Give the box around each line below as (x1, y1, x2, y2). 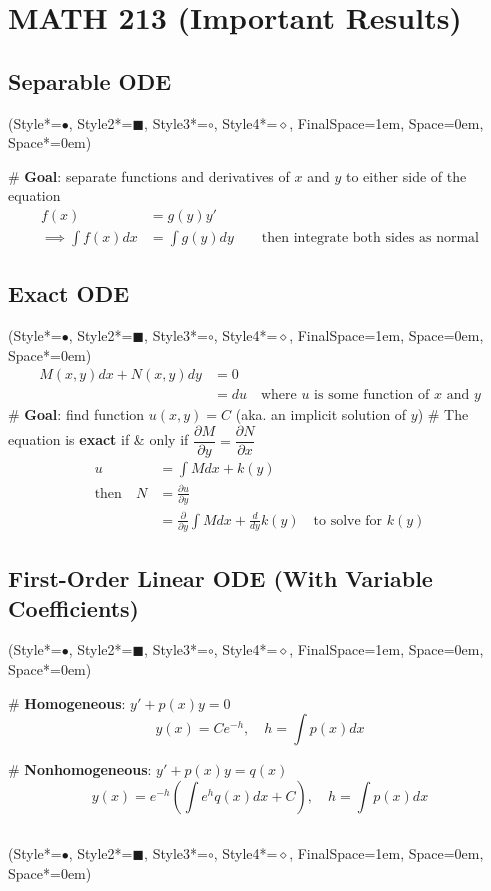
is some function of (314, 388, 430, 403)
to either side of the (345, 165, 467, 186)
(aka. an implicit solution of (235, 404, 407, 425)
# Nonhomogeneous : (8, 759, 152, 780)
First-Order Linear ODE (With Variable (8, 563, 433, 594)
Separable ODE (8, 65, 172, 96)
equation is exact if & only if (8, 429, 189, 450)
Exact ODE (8, 278, 130, 309)
